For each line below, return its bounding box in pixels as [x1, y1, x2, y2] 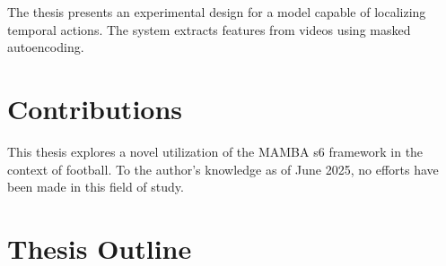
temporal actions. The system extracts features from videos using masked [7, 20, 411, 39]
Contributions [7, 90, 183, 126]
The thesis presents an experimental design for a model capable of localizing [7, 3, 426, 21]
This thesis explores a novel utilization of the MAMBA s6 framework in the [7, 142, 424, 160]
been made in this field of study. [7, 177, 184, 196]
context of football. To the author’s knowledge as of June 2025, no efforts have [7, 159, 439, 178]
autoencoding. [7, 38, 84, 56]
